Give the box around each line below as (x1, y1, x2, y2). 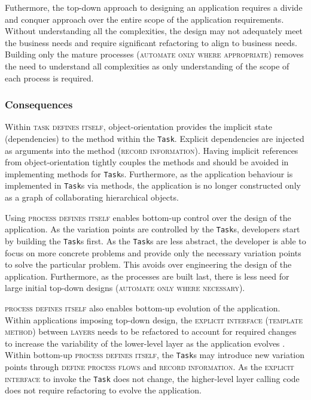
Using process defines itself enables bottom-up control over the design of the (5, 211, 291, 223)
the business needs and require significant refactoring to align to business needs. (5, 36, 297, 49)
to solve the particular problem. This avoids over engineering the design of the (5, 258, 292, 271)
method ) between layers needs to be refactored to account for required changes (5, 325, 297, 338)
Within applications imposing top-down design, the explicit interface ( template (5, 313, 303, 326)
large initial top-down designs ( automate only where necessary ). (5, 281, 245, 294)
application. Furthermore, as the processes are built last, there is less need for (5, 269, 289, 282)
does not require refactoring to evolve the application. (5, 384, 202, 396)
